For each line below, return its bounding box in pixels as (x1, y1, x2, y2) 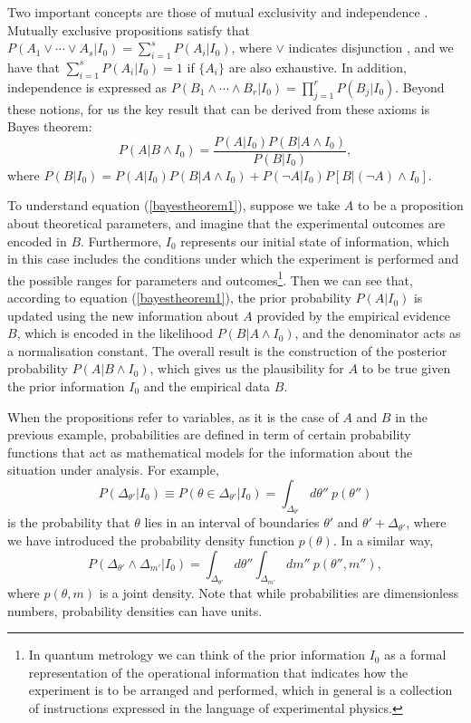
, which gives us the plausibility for (149, 359, 344, 378)
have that (7, 57, 60, 76)
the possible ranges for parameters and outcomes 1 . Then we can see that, (7, 267, 413, 289)
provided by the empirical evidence (256, 305, 451, 324)
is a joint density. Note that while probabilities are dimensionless (99, 583, 459, 602)
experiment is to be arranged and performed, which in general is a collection (28, 680, 453, 699)
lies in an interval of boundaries (144, 513, 320, 532)
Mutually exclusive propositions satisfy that (7, 20, 251, 39)
